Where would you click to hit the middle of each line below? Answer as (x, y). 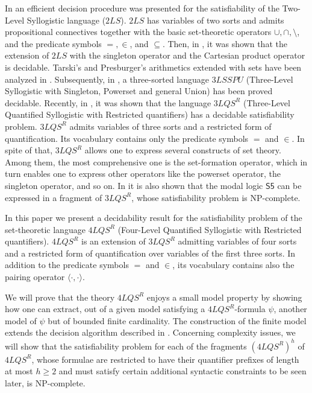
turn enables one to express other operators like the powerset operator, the (143, 174)
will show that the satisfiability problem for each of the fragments (126, 346)
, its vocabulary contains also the (233, 265)
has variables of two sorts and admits (216, 20)
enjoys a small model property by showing (224, 297)
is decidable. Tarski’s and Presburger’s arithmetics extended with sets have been (153, 67)
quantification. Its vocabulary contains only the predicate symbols (127, 138)
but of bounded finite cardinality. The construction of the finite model (177, 320)
